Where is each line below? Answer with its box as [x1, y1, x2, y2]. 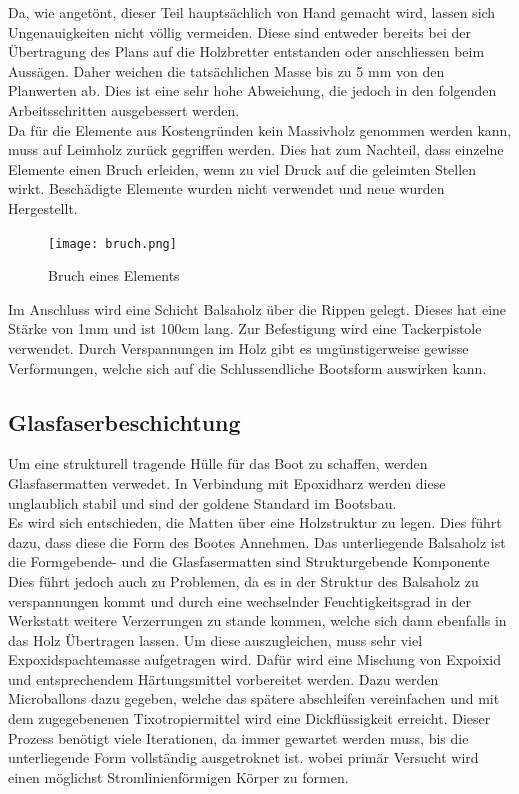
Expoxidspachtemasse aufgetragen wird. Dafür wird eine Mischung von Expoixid [8, 649, 502, 670]
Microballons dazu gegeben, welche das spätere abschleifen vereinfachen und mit [8, 688, 500, 709]
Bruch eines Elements [48, 265, 180, 286]
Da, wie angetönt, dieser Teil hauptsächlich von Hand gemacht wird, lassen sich [8, 2, 496, 22]
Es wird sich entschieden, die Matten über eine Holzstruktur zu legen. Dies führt [8, 512, 502, 533]
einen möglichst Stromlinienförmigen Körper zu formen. [8, 766, 349, 787]
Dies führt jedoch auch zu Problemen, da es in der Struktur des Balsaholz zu [8, 570, 479, 591]
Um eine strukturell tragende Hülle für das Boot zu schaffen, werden [8, 453, 428, 474]
